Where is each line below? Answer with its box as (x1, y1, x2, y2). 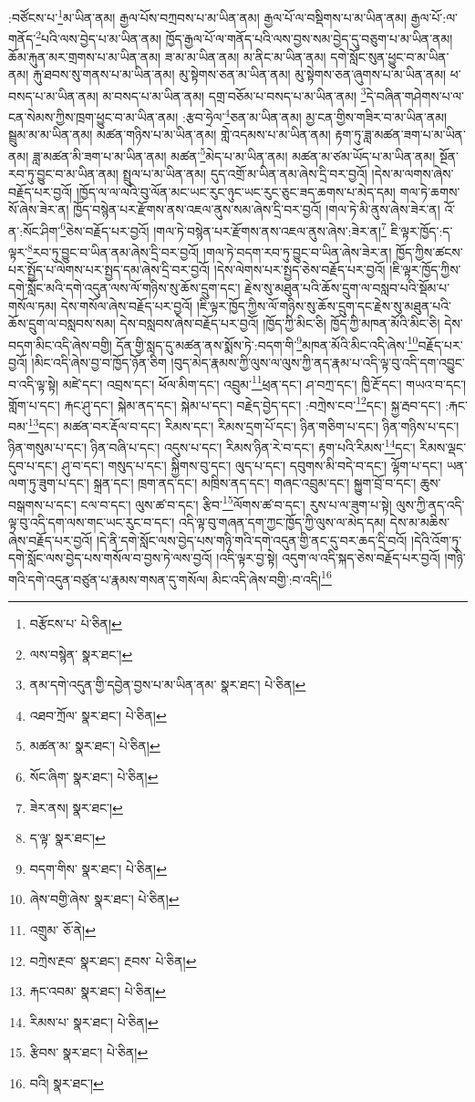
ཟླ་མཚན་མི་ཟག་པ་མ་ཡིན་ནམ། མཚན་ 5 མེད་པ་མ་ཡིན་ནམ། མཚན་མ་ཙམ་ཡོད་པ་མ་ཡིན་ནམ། (32, 143, 436, 165)
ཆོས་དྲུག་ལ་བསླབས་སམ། (8, 314, 116, 333)
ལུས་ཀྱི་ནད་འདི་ (396, 494, 465, 514)
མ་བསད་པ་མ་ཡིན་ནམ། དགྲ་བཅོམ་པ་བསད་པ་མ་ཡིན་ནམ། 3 (102, 83, 367, 105)
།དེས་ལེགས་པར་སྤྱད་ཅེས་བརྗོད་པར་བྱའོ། (213, 260, 386, 279)
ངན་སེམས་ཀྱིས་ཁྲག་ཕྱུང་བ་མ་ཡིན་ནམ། (8, 107, 179, 126)
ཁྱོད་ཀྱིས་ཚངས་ (396, 242, 463, 261)
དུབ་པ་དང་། (8, 455, 58, 474)
